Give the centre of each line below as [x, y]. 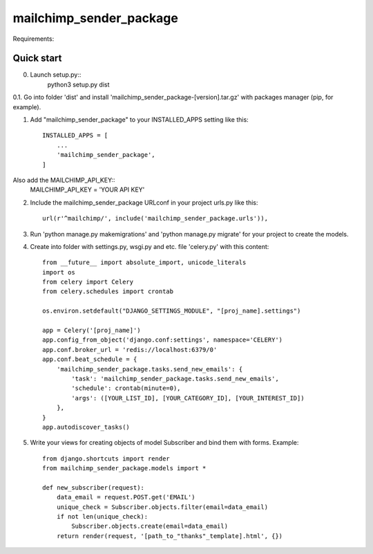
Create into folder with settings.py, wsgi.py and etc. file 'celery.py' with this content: [150, 246]
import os [59, 272]
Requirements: [34, 39]
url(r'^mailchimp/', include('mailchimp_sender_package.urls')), [155, 219]
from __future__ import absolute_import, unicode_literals [144, 262]
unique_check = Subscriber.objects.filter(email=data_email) [162, 507]
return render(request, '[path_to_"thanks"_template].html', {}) [170, 536]
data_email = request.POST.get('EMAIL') [126, 497]
